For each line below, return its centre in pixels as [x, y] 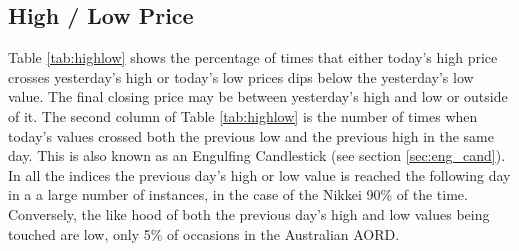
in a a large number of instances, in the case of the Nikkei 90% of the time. [238, 194]
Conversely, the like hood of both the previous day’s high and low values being [249, 213]
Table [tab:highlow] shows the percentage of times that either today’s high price [253, 57]
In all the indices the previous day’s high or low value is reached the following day [259, 174]
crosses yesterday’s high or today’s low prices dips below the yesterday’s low [241, 76]
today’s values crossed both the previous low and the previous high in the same [251, 135]
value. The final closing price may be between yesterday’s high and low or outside [258, 96]
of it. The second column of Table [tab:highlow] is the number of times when [243, 115]
